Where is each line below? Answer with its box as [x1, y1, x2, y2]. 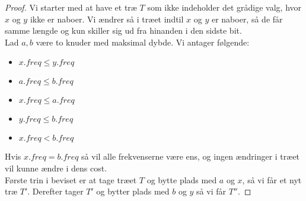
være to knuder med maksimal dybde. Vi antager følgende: [36, 35, 250, 48]
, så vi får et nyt [242, 173, 302, 186]
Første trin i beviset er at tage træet [5, 173, 137, 186]
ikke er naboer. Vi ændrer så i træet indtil [30, 12, 184, 25]
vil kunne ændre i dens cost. [5, 161, 107, 174]
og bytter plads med [96, 185, 170, 197]
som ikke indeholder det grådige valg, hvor [147, 1, 302, 13]
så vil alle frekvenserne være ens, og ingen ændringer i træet [81, 150, 300, 163]
